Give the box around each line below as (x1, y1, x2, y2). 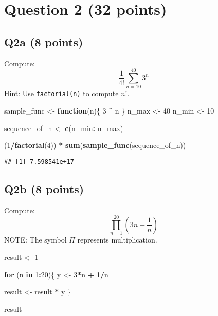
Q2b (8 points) (4, 180, 84, 196)
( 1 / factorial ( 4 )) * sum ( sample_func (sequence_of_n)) (4, 140, 186, 151)
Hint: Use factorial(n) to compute (4, 88, 119, 99)
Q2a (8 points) (4, 33, 83, 49)
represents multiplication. (77, 234, 157, 245)
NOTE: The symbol (4, 234, 67, 245)
